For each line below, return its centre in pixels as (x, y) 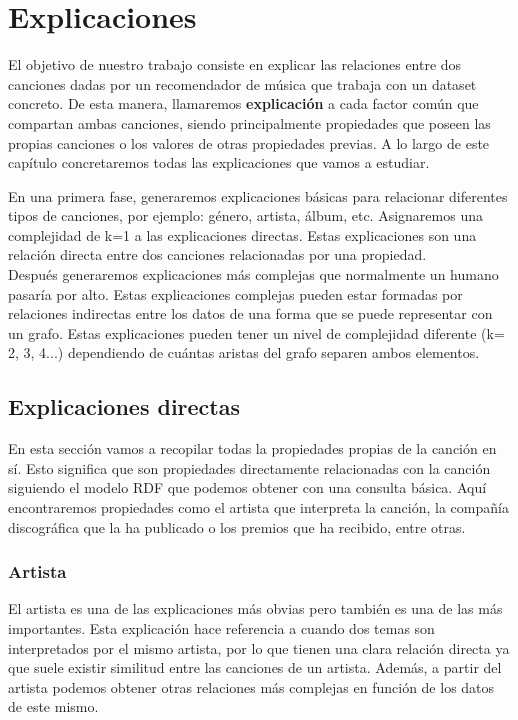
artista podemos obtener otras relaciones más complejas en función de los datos (251, 686)
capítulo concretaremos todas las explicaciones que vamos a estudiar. (219, 162)
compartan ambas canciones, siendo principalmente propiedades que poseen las (249, 122)
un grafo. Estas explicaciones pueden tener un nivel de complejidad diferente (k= (256, 332)
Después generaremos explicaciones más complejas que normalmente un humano (253, 274)
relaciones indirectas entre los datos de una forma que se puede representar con (250, 313)
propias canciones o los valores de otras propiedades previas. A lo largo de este (249, 142)
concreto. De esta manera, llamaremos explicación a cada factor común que (243, 103)
